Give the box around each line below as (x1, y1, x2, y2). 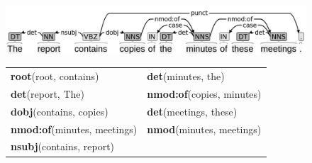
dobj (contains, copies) (11, 103, 108, 118)
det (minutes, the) (147, 69, 225, 84)
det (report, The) (11, 86, 84, 101)
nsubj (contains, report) (11, 139, 115, 154)
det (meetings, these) (147, 103, 238, 118)
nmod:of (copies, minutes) (147, 86, 262, 101)
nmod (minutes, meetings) (147, 121, 262, 136)
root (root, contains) (11, 69, 99, 84)
